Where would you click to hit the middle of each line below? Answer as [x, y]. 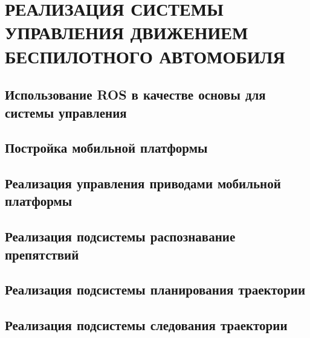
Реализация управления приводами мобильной [143, 183]
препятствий [42, 254]
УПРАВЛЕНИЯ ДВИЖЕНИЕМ [127, 32]
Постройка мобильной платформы [106, 148]
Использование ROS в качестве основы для [135, 94]
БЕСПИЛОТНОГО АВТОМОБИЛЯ [145, 56]
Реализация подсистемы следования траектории [146, 325]
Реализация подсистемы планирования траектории [155, 289]
